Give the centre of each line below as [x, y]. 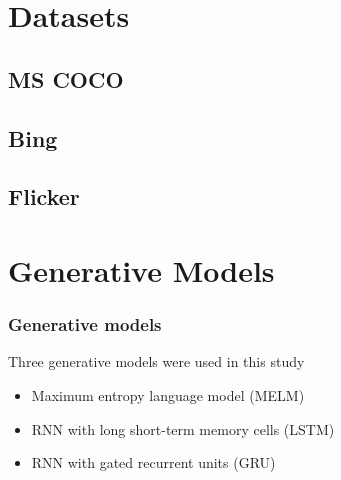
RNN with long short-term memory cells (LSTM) [183, 428]
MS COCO [66, 78]
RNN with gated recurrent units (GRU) [153, 462]
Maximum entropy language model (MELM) [168, 394]
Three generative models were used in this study [156, 361]
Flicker [44, 196]
